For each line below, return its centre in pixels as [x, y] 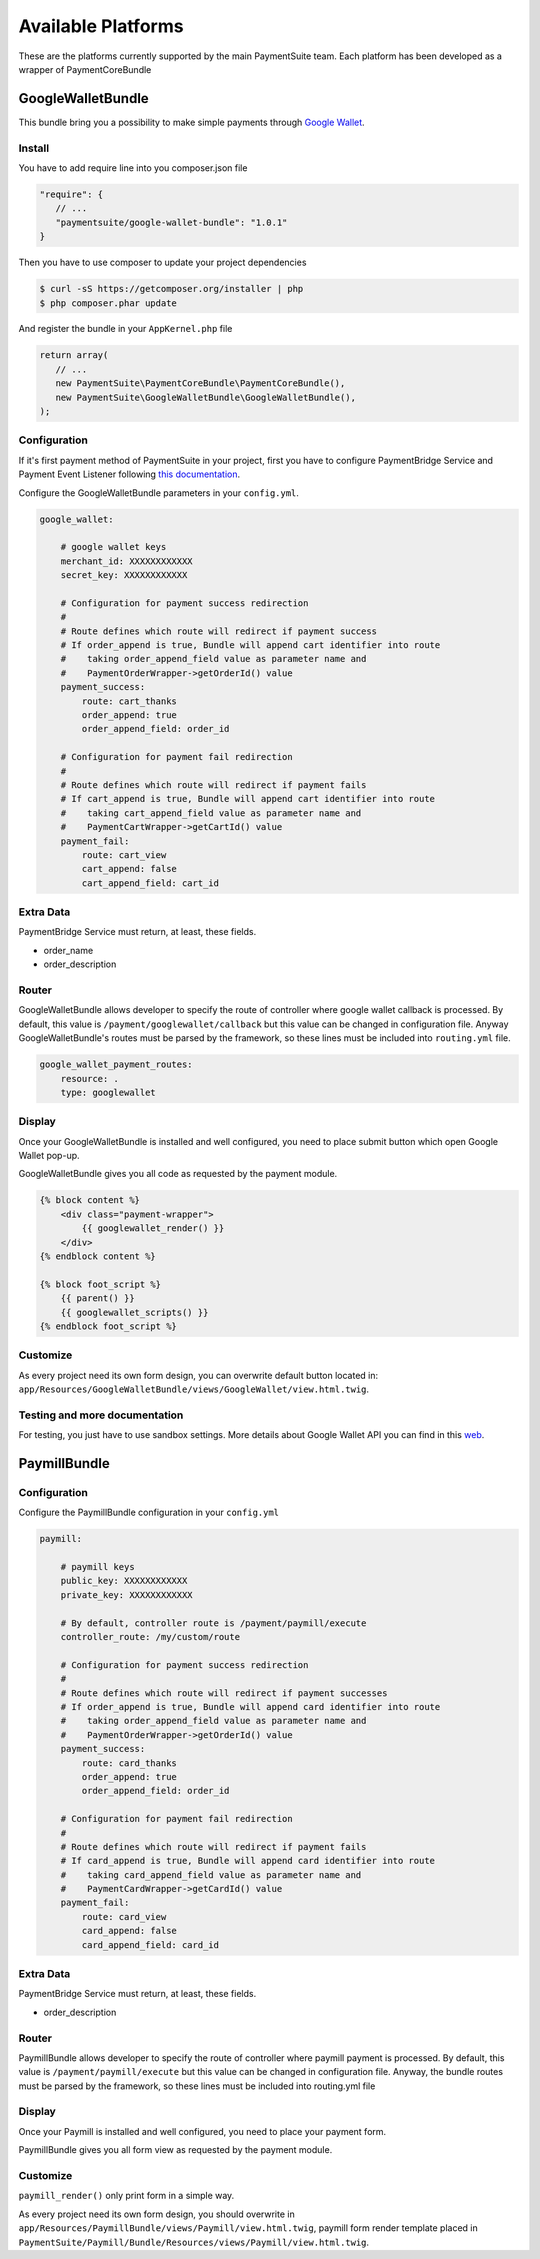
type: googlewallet [108, 1092]
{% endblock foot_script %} [108, 1326]
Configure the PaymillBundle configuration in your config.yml [149, 1512]
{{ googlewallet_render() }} [153, 1228]
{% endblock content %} [98, 1256]
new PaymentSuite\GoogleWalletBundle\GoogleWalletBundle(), [206, 397]
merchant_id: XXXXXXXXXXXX [127, 561]
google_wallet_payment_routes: [116, 1064]
